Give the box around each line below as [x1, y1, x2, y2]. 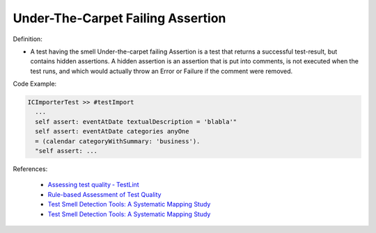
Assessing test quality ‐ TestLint [47, 181, 139, 189]
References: [13, 165, 48, 173]
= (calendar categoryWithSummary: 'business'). [35, 137, 201, 145]
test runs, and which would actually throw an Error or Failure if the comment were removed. [30, 67, 293, 75]
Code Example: [13, 80, 57, 88]
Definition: [13, 35, 43, 43]
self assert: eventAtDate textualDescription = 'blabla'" [35, 118, 237, 125]
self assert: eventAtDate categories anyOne [35, 127, 189, 136]
